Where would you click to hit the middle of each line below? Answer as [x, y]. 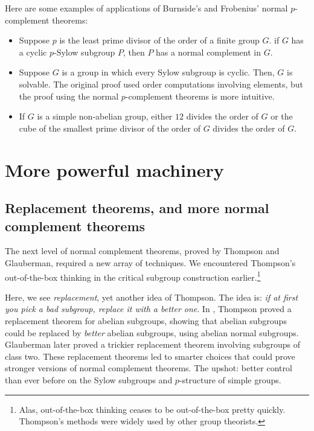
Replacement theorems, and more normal [137, 208]
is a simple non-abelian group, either [105, 116]
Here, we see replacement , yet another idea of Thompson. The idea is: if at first [152, 297]
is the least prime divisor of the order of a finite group [159, 40]
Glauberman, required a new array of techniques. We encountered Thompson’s [150, 262]
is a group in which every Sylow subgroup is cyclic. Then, [168, 72]
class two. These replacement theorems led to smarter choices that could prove [150, 356]
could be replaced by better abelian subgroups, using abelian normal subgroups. [152, 332]
